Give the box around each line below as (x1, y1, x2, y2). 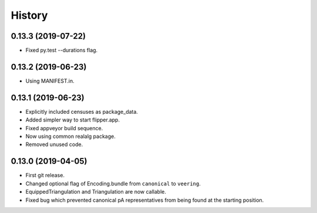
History (11, 9, 48, 22)
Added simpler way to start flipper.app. (25, 116, 120, 123)
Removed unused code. (25, 141, 83, 148)
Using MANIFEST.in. (25, 77, 75, 84)
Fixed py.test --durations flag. (25, 47, 98, 54)
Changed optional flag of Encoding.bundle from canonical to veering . (25, 180, 201, 187)
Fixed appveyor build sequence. (25, 124, 103, 131)
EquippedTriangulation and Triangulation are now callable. (25, 188, 167, 195)
